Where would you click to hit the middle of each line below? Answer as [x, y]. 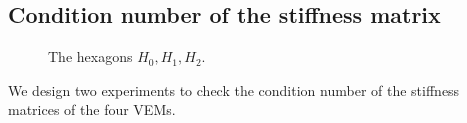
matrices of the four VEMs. [92, 109]
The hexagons [90, 56]
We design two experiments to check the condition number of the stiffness [234, 89]
